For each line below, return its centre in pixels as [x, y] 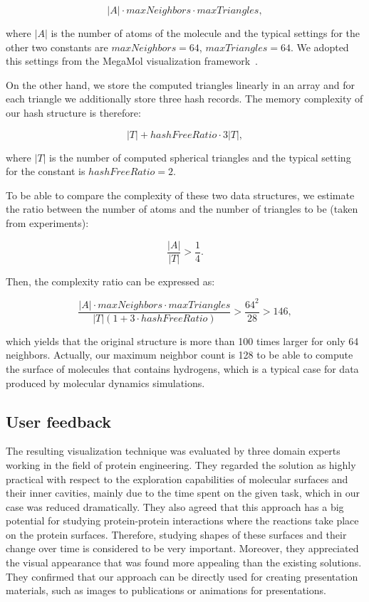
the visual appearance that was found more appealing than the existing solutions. [184, 563]
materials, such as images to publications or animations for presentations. [166, 590]
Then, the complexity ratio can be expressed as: [110, 281]
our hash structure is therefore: [73, 112]
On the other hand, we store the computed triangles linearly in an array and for [181, 84]
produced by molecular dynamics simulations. [105, 382]
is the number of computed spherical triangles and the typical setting [200, 157]
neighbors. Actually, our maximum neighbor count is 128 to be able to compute [180, 355]
